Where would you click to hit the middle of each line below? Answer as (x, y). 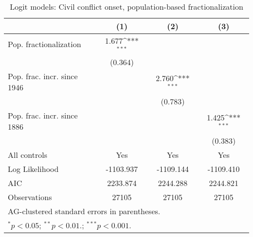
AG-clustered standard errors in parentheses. (84, 211)
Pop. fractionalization (45, 44)
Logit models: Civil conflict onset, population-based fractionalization (126, 7)
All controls (28, 154)
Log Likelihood (33, 169)
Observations (30, 197)
